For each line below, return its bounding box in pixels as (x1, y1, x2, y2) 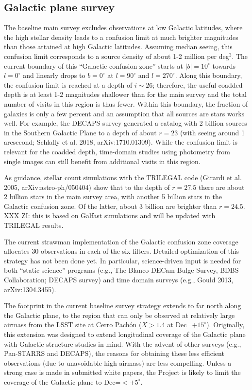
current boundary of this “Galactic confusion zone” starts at (4, 60, 183, 71)
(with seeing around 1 (180, 127, 245, 137)
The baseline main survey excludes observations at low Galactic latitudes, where (4, 22, 243, 33)
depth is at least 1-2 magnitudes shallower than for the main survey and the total (4, 89, 247, 99)
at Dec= (167, 319, 192, 330)
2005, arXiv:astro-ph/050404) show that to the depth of (4, 182, 170, 192)
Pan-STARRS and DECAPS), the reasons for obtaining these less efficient (4, 348, 224, 358)
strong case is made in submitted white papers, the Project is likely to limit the (4, 367, 241, 377)
